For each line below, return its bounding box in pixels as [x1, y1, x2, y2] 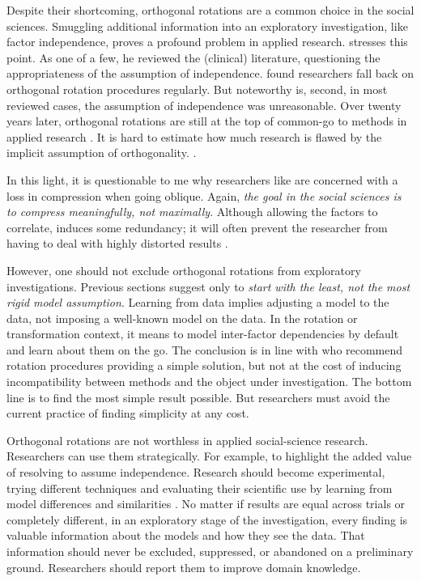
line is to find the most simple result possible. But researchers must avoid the [6, 388, 390, 405]
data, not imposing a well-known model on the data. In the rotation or [6, 309, 358, 326]
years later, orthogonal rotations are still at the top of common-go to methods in [6, 112, 407, 129]
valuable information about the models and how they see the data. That [6, 527, 365, 544]
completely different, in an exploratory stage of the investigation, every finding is [6, 511, 408, 528]
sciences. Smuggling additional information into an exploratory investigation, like [6, 17, 408, 34]
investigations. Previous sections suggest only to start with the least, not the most [6, 278, 410, 295]
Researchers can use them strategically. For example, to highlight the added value [6, 447, 412, 464]
